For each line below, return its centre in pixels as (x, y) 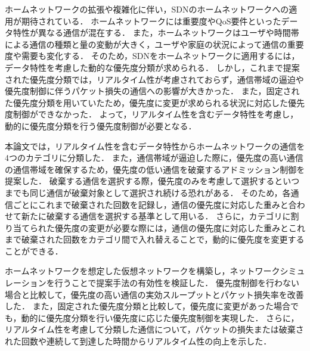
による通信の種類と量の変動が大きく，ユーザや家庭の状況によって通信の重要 (154, 44)
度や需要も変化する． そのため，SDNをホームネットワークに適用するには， (152, 56)
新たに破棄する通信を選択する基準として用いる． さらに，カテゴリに (156, 216)
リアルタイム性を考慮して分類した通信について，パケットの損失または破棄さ (154, 329)
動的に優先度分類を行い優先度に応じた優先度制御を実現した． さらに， (160, 317)
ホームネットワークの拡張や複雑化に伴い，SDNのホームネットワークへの (147, 9)
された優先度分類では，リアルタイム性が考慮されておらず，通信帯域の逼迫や (154, 79)
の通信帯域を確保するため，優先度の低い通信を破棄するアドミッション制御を (155, 169)
